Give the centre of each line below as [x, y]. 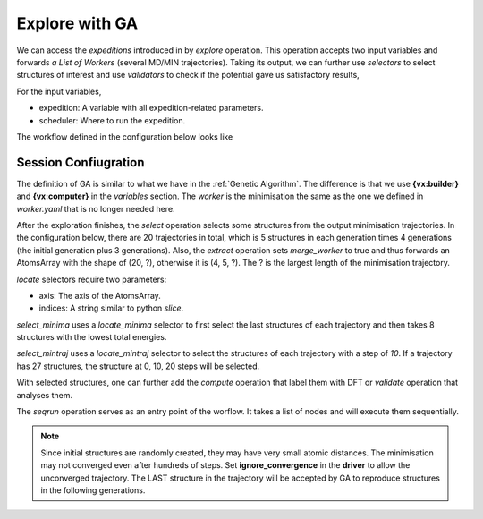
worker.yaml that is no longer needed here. [96, 208]
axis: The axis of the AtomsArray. [100, 295]
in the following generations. [93, 490]
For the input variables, [59, 91]
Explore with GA [77, 23]
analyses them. [45, 395]
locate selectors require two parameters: [92, 279]
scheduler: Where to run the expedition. [112, 120]
